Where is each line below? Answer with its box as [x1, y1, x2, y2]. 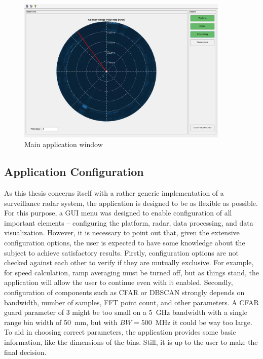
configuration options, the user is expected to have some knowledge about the [4, 237, 245, 248]
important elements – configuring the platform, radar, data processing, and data [4, 217, 253, 228]
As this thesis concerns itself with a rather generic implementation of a [4, 188, 224, 198]
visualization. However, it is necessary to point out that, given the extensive [4, 227, 240, 238]
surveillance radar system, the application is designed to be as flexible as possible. [4, 197, 258, 208]
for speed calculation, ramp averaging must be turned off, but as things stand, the [4, 267, 259, 277]
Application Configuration [4, 164, 144, 179]
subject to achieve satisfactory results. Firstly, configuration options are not [4, 247, 239, 258]
